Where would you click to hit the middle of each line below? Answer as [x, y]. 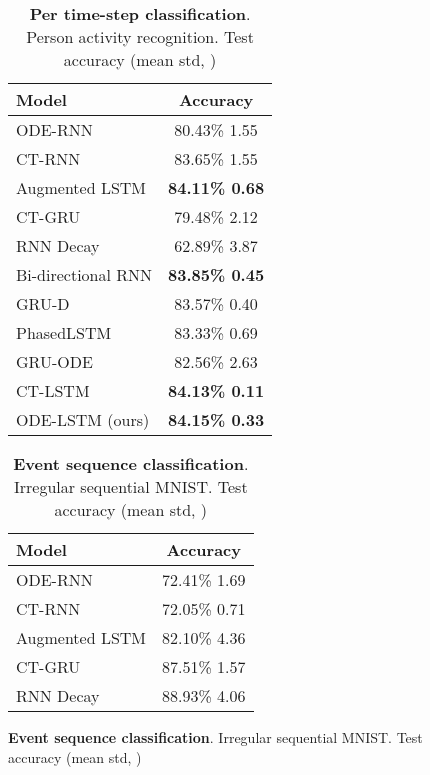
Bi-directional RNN [84, 274]
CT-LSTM [53, 390]
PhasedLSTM [64, 332]
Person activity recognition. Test [140, 36]
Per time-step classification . [140, 13]
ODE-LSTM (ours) [83, 419]
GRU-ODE [54, 361]
